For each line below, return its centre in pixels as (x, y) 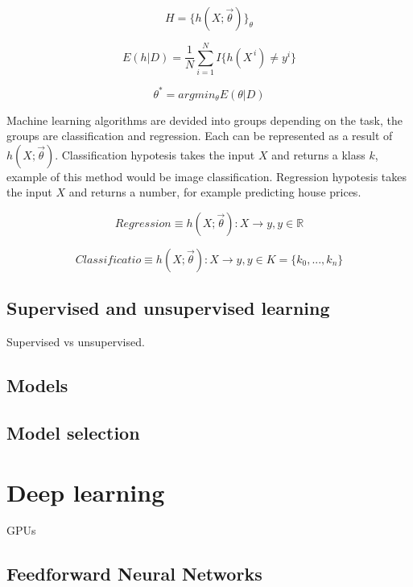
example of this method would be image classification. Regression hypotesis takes (207, 176)
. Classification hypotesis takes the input (155, 154)
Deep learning (86, 492)
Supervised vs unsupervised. (76, 342)
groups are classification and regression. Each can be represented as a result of (200, 136)
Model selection (73, 432)
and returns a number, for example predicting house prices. (215, 192)
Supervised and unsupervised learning (168, 308)
